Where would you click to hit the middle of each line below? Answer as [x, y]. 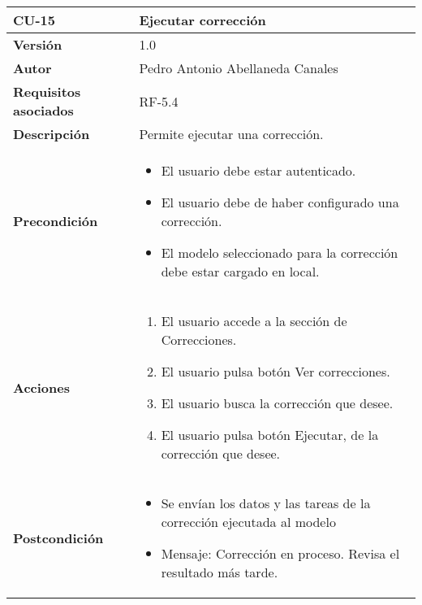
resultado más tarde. [220, 572]
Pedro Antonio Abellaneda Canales [239, 68]
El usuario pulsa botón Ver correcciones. [276, 371]
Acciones [41, 387]
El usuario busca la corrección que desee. [277, 403]
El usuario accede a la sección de [254, 321]
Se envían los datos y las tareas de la [266, 503]
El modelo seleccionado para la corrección [280, 252]
